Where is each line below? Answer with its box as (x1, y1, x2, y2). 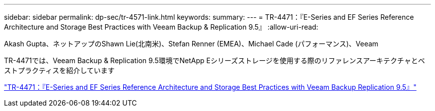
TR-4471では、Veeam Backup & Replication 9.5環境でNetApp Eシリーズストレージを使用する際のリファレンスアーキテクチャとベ (4, 56, 425, 65)
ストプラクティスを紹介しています (4, 66, 115, 74)
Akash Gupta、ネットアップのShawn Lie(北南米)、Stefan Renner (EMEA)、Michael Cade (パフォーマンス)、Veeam (4, 39, 378, 48)
